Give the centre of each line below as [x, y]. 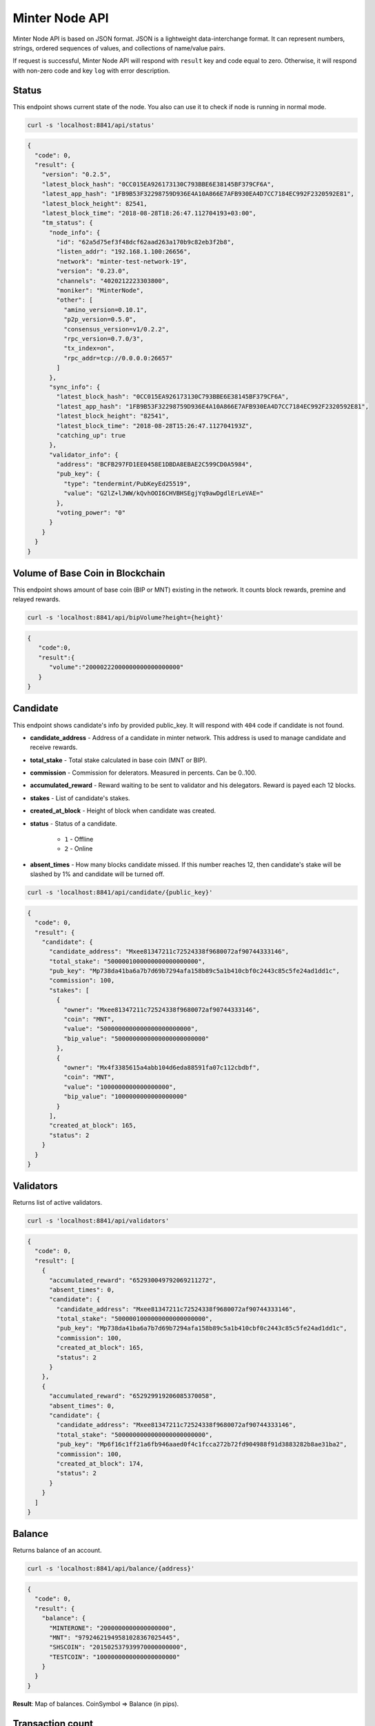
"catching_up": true [91, 435]
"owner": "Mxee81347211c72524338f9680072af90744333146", [162, 1009]
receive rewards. [54, 747]
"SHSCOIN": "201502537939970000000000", [118, 1647]
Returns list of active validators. [58, 1203]
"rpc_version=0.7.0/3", [103, 339]
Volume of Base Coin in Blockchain [89, 573]
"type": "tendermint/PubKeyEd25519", [127, 484]
